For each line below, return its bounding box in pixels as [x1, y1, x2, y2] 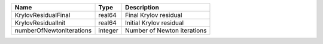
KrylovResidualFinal [14, 11, 71, 19]
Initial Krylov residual [124, 19, 184, 26]
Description [124, 4, 160, 11]
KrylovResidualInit [14, 19, 66, 26]
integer [98, 26, 119, 35]
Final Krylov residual [124, 11, 182, 19]
